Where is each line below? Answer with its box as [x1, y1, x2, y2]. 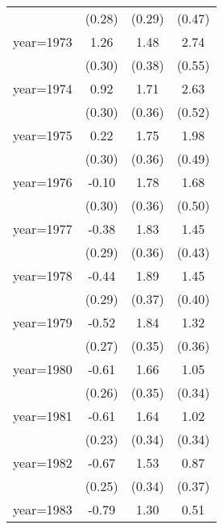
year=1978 [13, 266, 72, 285]
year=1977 [13, 219, 72, 238]
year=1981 [13, 406, 72, 425]
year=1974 [13, 79, 72, 98]
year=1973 [13, 32, 72, 51]
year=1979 [13, 313, 72, 331]
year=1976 [13, 173, 72, 191]
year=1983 [13, 500, 72, 519]
